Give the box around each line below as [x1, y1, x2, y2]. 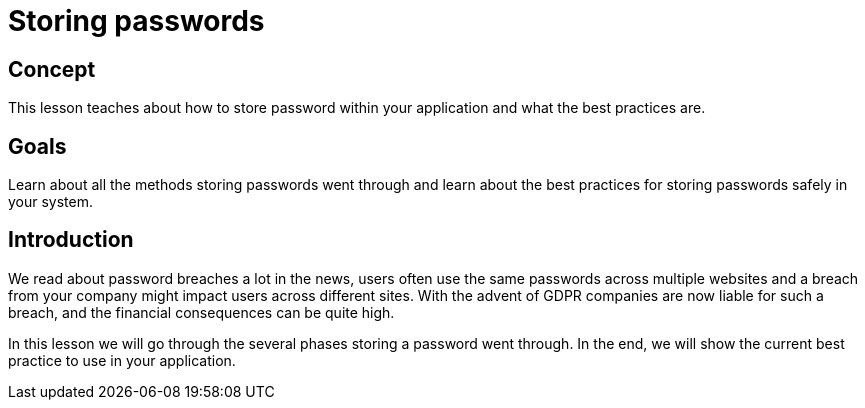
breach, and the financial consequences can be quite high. [8, 303, 395, 321]
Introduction [8, 227, 134, 253]
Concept [8, 56, 96, 82]
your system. [8, 193, 94, 211]
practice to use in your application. [8, 351, 236, 369]
